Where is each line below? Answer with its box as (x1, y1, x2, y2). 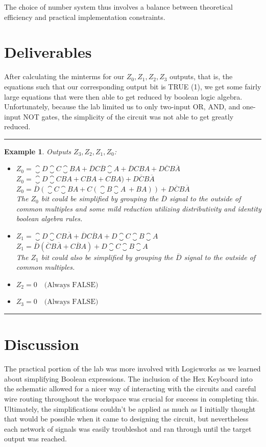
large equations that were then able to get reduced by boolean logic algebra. (4, 91, 243, 102)
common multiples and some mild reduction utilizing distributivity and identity (16, 203, 261, 214)
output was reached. (4, 433, 67, 444)
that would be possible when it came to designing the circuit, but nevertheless (4, 413, 249, 424)
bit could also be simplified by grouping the (41, 251, 173, 262)
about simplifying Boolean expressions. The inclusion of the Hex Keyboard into (4, 373, 253, 384)
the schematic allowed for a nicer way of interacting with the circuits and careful (4, 383, 256, 394)
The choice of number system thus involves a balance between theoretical (4, 2, 233, 12)
